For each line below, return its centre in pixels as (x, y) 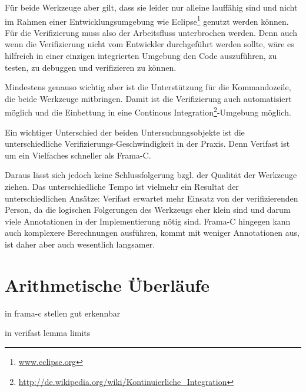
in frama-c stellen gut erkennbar (63, 313)
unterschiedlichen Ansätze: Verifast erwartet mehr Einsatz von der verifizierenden (152, 198)
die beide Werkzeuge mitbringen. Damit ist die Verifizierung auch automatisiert (148, 98)
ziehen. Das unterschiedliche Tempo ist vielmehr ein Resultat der (122, 187)
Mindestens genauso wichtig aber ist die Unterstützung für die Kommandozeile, (148, 87)
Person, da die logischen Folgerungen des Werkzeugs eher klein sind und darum (148, 210)
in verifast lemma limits (48, 333)
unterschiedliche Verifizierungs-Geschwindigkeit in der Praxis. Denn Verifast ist (147, 144)
